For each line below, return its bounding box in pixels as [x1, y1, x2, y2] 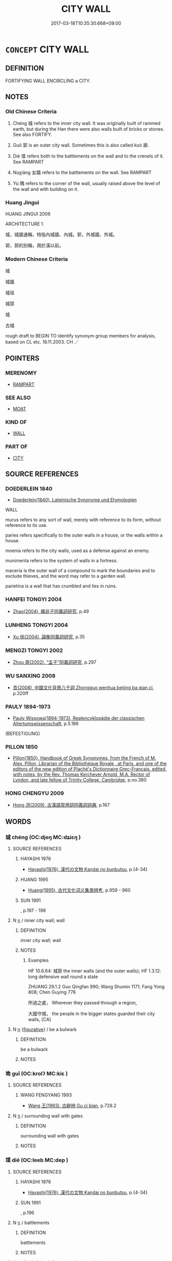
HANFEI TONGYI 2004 [5, 596, 62, 603]
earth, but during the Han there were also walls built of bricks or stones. [12, 126, 165, 132]
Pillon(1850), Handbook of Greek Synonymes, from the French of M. [12, 755, 157, 761]
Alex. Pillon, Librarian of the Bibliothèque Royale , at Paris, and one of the [12, 760, 167, 767]
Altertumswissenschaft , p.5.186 [12, 720, 79, 726]
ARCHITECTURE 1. [5, 221, 45, 227]
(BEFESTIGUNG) [5, 730, 40, 736]
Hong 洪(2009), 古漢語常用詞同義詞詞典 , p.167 [12, 802, 110, 808]
